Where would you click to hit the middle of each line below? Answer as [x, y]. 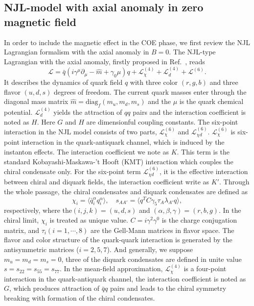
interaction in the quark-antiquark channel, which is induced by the [123, 142]
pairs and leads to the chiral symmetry [168, 288]
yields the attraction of [88, 112]
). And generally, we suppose [150, 249]
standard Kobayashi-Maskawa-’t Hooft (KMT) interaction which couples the [119, 161]
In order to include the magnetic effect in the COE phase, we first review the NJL [127, 42]
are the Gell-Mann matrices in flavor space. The [162, 230]
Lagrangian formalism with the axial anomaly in [77, 52]
